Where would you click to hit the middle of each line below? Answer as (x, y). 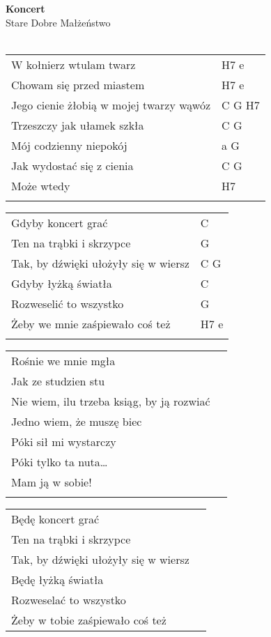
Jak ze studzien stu (58, 381)
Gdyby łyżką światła (62, 283)
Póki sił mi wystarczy (64, 441)
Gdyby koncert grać (60, 222)
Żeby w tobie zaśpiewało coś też (89, 620)
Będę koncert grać (55, 519)
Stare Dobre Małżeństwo (58, 22)
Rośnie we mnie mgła (63, 360)
